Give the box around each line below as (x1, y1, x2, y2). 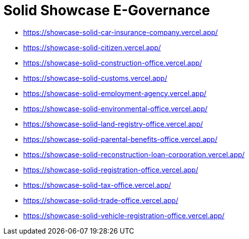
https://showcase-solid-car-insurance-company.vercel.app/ (23, 28, 218, 36)
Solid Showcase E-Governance (3, 2, 210, 19)
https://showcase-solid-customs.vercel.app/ (23, 73, 167, 82)
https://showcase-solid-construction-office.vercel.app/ (23, 58, 202, 67)
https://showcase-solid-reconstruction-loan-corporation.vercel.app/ (23, 150, 245, 159)
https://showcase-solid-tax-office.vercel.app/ (23, 180, 171, 189)
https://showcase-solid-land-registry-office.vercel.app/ (23, 119, 203, 128)
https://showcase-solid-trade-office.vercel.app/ (23, 196, 179, 205)
